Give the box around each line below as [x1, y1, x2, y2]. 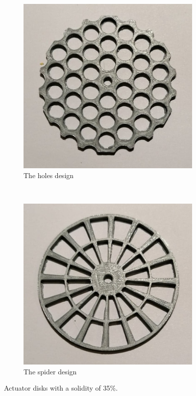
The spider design [24, 366, 77, 376]
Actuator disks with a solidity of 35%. [4, 383, 118, 393]
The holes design [24, 170, 74, 180]
